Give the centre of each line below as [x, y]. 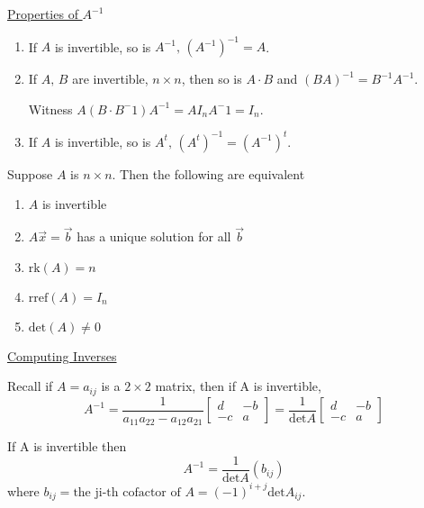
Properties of [43, 14]
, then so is [212, 79]
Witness [50, 109]
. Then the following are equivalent [208, 173]
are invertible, [110, 79]
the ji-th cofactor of [127, 492]
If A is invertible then [67, 446]
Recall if [30, 386]
